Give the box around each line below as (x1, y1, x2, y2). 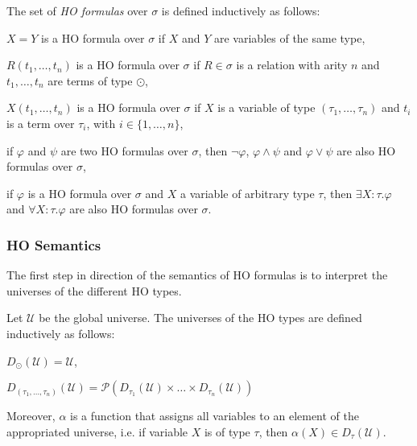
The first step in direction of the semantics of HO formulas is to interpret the (6, 266, 388, 283)
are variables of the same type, (214, 29, 365, 46)
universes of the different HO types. (6, 282, 182, 299)
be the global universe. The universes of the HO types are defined (39, 309, 362, 326)
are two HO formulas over (60, 142, 188, 159)
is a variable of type (217, 99, 316, 116)
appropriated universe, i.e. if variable (6, 423, 188, 440)
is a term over (6, 114, 75, 131)
